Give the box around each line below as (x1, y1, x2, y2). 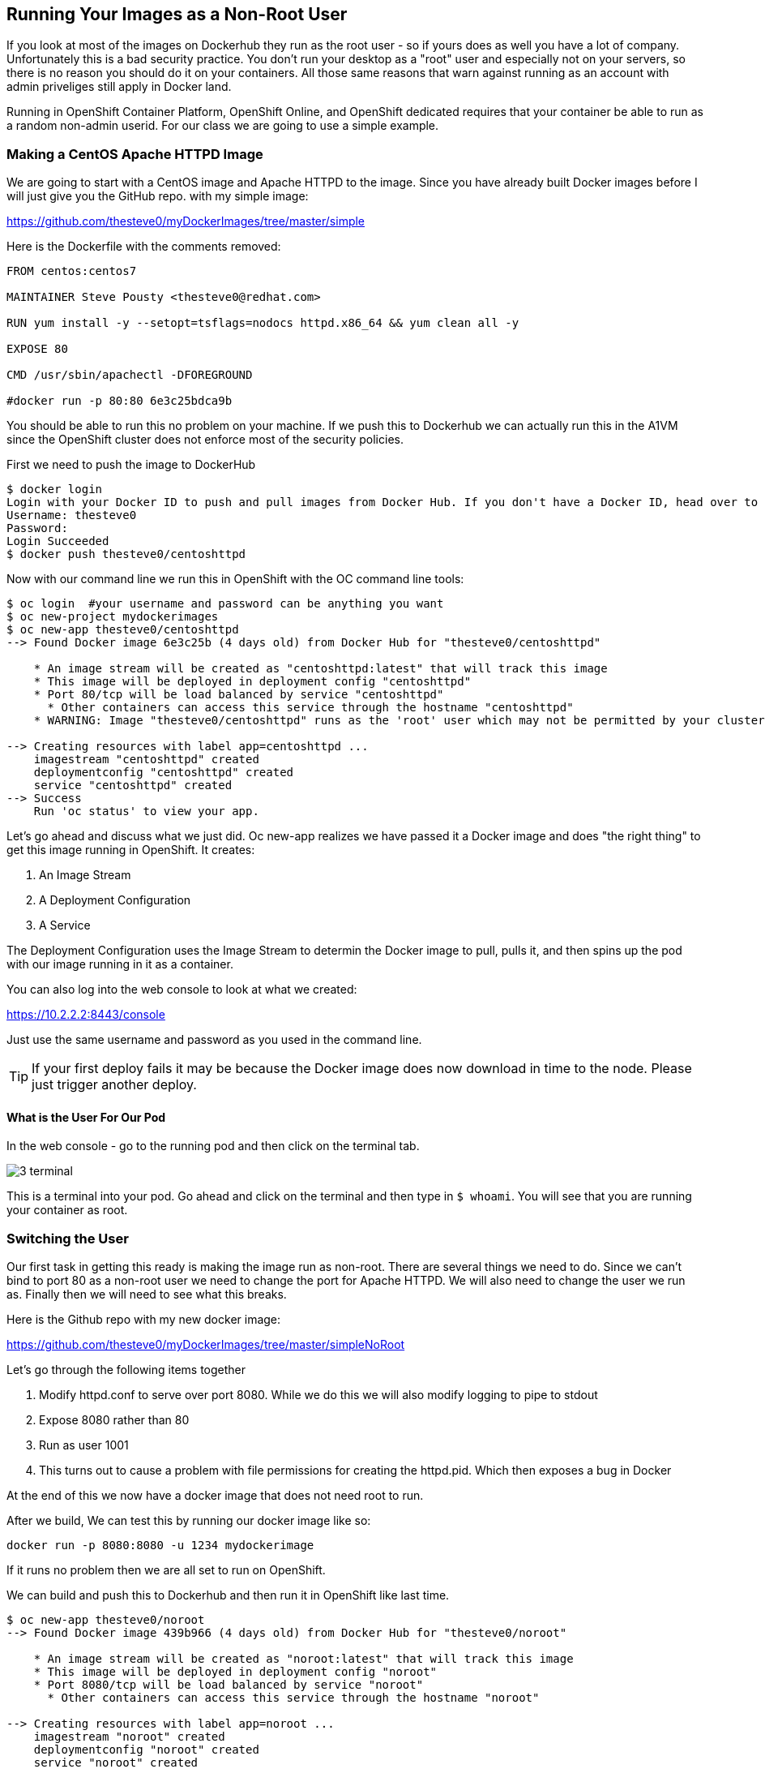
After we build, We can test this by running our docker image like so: (6, 1514, 371, 1528)
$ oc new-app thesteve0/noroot (6, 1613, 205, 1627)
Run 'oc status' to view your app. (33, 805, 259, 818)
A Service (39, 918, 91, 933)
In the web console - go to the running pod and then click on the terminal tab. (6, 1139, 420, 1153)
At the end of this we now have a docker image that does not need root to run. (6, 1488, 424, 1503)
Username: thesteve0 (6, 509, 137, 522)
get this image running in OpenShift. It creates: (6, 843, 255, 857)
